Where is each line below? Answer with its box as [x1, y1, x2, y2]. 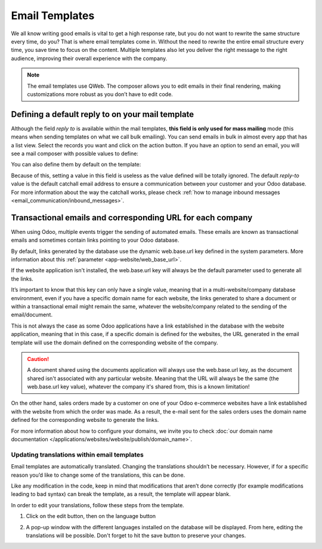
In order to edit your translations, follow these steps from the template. [11, 501, 184, 508]
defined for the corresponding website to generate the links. [11, 417, 159, 424]
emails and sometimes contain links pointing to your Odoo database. [11, 236, 179, 244]
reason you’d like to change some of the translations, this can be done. [11, 471, 185, 479]
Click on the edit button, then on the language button [26, 513, 156, 520]
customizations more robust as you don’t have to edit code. [27, 90, 173, 98]
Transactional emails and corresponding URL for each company [11, 212, 253, 223]
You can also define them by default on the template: [11, 161, 141, 168]
